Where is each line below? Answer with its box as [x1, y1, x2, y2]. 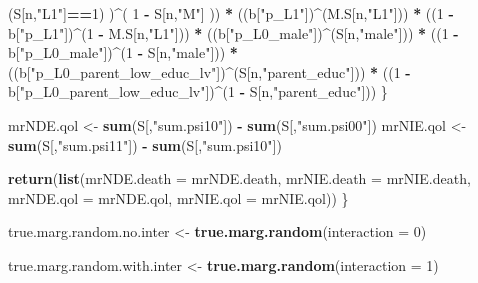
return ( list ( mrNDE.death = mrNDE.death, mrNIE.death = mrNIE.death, [8, 168, 471, 189]
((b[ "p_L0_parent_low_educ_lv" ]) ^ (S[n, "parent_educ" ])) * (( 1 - [8, 61, 411, 82]
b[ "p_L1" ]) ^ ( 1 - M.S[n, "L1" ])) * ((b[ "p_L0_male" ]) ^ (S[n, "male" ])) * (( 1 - [8, 22, 459, 43]
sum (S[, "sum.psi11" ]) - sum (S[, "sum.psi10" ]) [8, 134, 282, 155]
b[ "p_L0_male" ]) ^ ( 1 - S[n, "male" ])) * [8, 42, 238, 63]
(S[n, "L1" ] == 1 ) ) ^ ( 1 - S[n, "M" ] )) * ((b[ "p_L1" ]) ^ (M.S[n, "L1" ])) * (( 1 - [8, 3, 454, 23]
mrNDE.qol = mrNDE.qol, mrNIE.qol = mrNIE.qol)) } [8, 187, 349, 208]
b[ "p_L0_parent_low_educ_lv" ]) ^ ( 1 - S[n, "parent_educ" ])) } [8, 81, 388, 102]
